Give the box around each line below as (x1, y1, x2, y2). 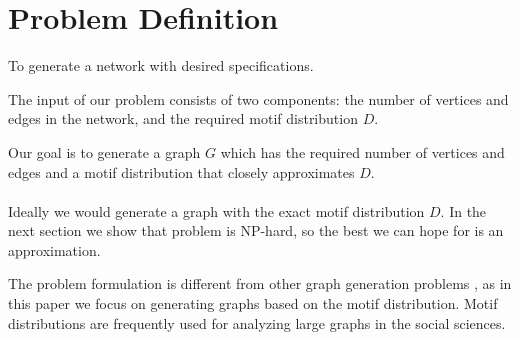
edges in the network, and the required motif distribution (8, 108, 358, 129)
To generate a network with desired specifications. (8, 55, 314, 76)
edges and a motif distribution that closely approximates (8, 161, 355, 182)
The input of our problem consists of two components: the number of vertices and (8, 88, 509, 109)
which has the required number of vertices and (220, 141, 505, 162)
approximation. (8, 239, 101, 260)
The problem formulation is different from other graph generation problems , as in (8, 273, 512, 294)
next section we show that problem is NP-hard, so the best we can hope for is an (8, 220, 504, 241)
